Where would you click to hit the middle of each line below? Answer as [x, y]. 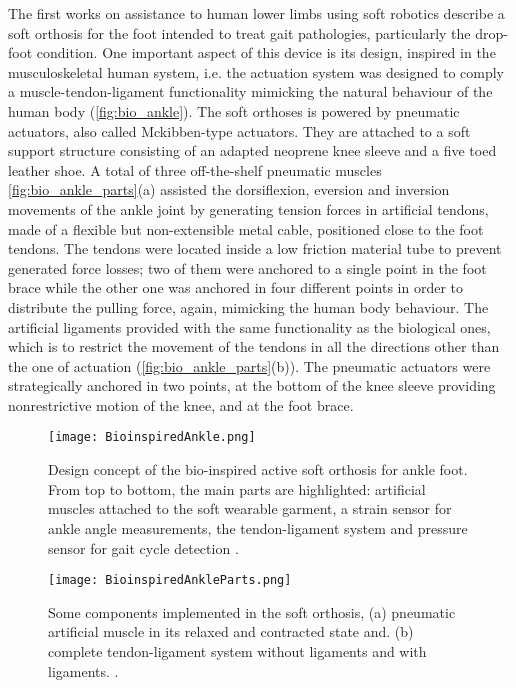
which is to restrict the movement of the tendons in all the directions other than [254, 346]
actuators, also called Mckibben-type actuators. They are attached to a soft [239, 130]
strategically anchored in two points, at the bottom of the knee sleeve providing [252, 385]
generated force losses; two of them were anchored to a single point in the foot [247, 267]
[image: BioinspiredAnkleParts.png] [170, 580]
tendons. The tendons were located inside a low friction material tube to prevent [255, 248]
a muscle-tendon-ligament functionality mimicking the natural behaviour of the [250, 91]
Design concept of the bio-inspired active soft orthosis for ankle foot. [258, 469]
